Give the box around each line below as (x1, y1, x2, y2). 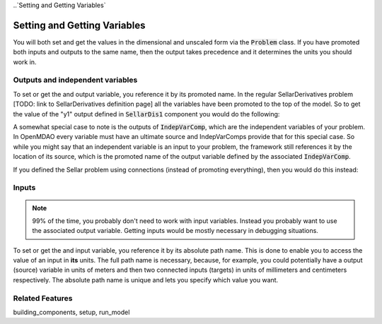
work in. (13, 57, 37, 66)
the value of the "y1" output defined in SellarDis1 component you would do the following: (13, 109, 280, 118)
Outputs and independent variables (13, 75, 138, 85)
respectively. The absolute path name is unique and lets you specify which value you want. (13, 275, 279, 284)
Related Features (13, 293, 73, 303)
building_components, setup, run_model (13, 308, 130, 316)
